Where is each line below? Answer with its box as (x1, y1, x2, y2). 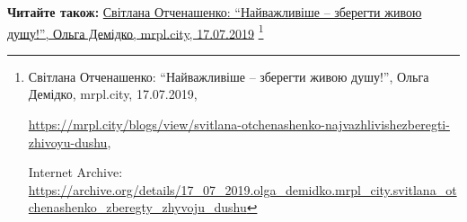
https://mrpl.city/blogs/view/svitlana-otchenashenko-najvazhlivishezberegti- (28, 115, 450, 134)
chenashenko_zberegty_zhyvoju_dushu (28, 198, 247, 217)
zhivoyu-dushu (28, 132, 108, 151)
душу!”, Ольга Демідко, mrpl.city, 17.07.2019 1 (7, 21, 264, 42)
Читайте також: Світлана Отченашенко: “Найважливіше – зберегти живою (7, 3, 422, 21)
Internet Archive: (28, 163, 123, 182)
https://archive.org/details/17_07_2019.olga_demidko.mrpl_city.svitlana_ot (28, 180, 457, 199)
